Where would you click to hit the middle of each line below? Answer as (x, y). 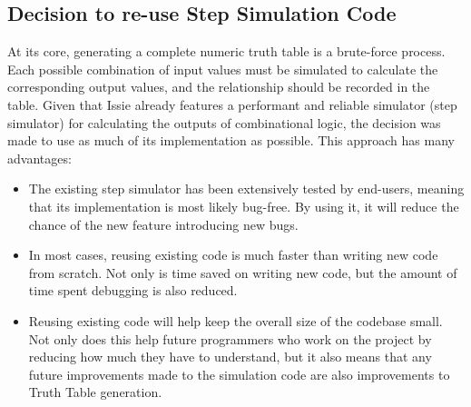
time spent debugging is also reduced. (133, 290)
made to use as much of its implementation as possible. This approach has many (231, 140)
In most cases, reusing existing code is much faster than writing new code (233, 255)
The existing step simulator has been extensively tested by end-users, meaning (246, 189)
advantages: (39, 158)
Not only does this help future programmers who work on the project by (230, 338)
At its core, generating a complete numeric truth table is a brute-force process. (226, 51)
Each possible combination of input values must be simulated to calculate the (223, 69)
